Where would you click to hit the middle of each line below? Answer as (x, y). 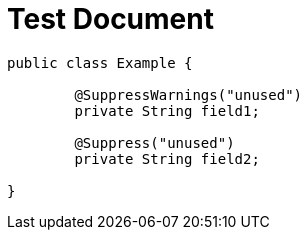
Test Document (110, 19)
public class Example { (100, 62)
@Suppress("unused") (154, 142)
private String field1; (167, 110)
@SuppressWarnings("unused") (188, 94)
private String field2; (167, 158)
